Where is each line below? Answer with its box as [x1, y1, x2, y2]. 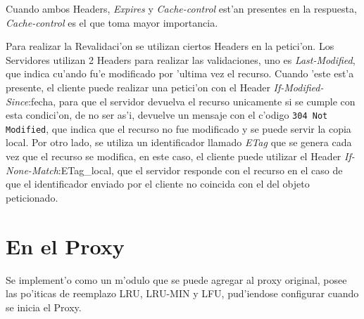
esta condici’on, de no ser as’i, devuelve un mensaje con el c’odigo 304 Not [6, 108, 328, 122]
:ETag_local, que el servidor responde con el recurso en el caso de [58, 162, 343, 177]
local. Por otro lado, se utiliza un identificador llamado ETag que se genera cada [6, 135, 352, 150]
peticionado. [6, 190, 58, 204]
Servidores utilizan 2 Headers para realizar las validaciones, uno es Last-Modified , [6, 52, 356, 67]
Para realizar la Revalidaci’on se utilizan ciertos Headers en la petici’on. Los [6, 39, 334, 53]
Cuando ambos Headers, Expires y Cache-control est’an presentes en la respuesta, [6, 1, 357, 15]
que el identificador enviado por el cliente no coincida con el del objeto [6, 176, 310, 191]
